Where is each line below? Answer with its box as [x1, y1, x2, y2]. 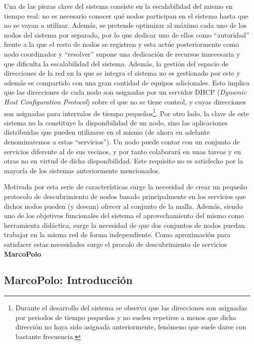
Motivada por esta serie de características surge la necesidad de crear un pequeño [4, 182, 248, 192]
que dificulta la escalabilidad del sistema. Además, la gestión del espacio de [4, 58, 229, 68]
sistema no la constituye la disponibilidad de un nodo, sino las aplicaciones [4, 117, 228, 127]
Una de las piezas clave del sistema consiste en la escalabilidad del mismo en [4, 1, 233, 11]
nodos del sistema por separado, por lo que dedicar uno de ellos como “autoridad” [4, 29, 250, 40]
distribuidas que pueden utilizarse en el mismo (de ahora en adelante [4, 127, 210, 137]
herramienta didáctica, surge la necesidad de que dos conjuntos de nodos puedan [4, 220, 245, 230]
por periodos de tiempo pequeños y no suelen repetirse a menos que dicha [15, 312, 236, 322]
